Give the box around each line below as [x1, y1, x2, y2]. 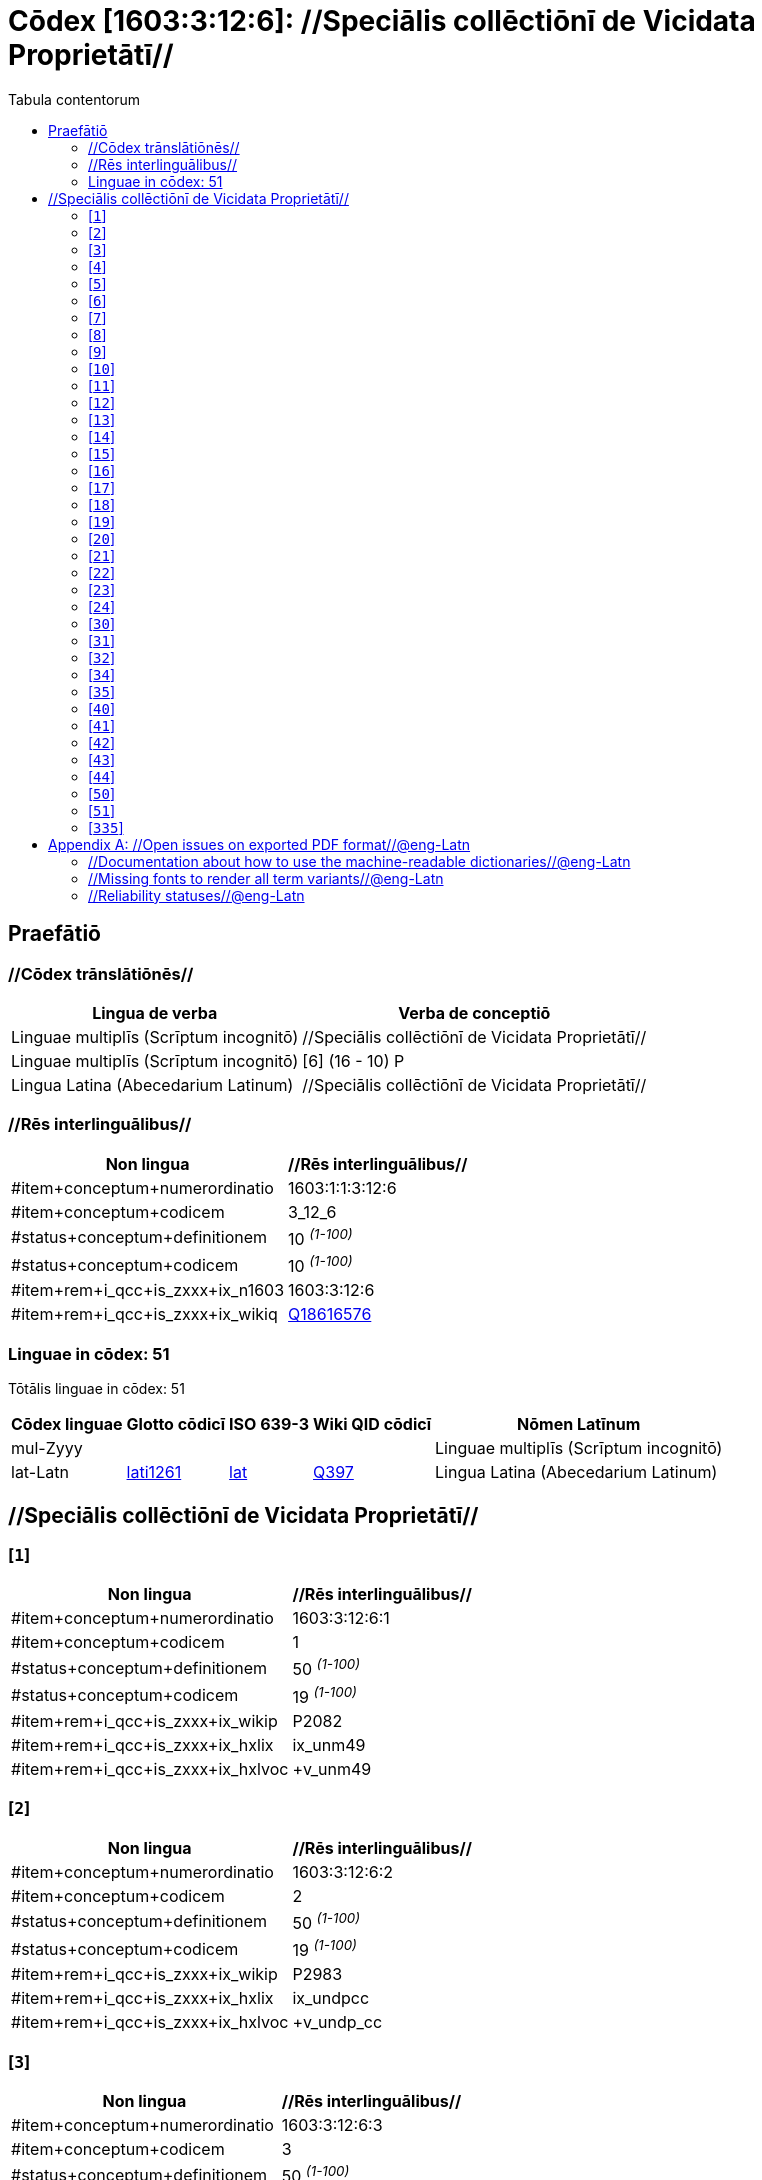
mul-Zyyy [11, 1438, 83, 1459]
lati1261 [126, 1462, 182, 1483]
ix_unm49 [292, 1735, 366, 1755]
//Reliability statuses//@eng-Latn [88, 886, 305, 904]
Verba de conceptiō [398, 1002, 551, 1023]
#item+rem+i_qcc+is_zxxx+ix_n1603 [11, 1280, 285, 1301]
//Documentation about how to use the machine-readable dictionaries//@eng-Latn [88, 852, 631, 870]
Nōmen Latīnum [517, 1414, 641, 1435]
